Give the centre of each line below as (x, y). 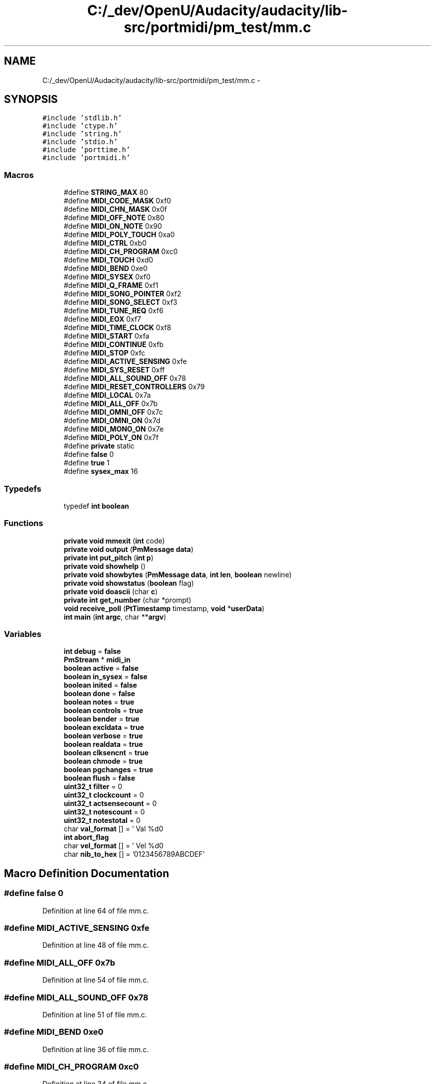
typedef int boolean (96, 506)
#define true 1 (87, 463)
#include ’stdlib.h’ (82, 118)
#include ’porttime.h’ (86, 150)
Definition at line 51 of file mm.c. (95, 1014)
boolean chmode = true (103, 761)
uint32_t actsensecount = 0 (110, 804)
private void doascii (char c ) (111, 591)
